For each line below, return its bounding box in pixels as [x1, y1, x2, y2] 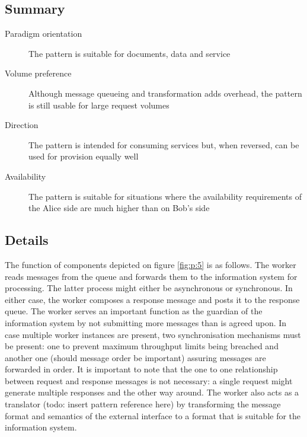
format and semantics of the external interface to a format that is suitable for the [5, 409, 301, 422]
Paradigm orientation [5, 27, 82, 40]
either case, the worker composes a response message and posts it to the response [5, 293, 300, 305]
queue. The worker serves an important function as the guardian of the [5, 305, 263, 317]
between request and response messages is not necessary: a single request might [5, 374, 293, 387]
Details [5, 231, 49, 249]
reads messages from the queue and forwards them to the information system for [5, 270, 298, 282]
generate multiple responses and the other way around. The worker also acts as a [5, 386, 299, 398]
